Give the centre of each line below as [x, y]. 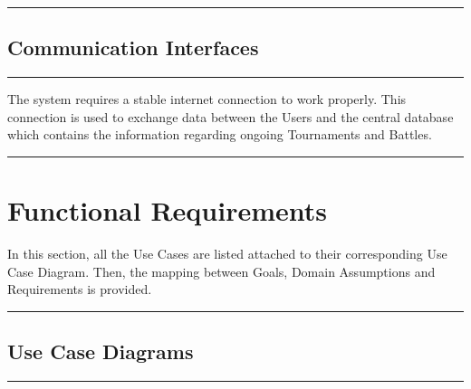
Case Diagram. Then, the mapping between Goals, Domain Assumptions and [221, 271]
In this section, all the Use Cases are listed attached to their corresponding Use [227, 254]
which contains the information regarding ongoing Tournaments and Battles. [220, 134]
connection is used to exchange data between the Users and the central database [231, 116]
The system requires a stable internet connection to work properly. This [207, 99]
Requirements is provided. [80, 289]
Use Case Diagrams [101, 351]
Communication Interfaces [133, 47]
